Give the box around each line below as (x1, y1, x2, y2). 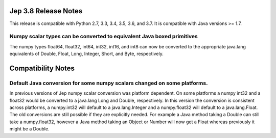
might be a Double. (9, 126, 50, 132)
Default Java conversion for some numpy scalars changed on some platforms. (9, 79, 208, 87)
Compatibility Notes (9, 64, 75, 72)
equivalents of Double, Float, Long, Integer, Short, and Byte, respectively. (9, 51, 164, 57)
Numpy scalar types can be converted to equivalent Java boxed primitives (9, 33, 198, 40)
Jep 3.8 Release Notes (9, 7, 83, 15)
